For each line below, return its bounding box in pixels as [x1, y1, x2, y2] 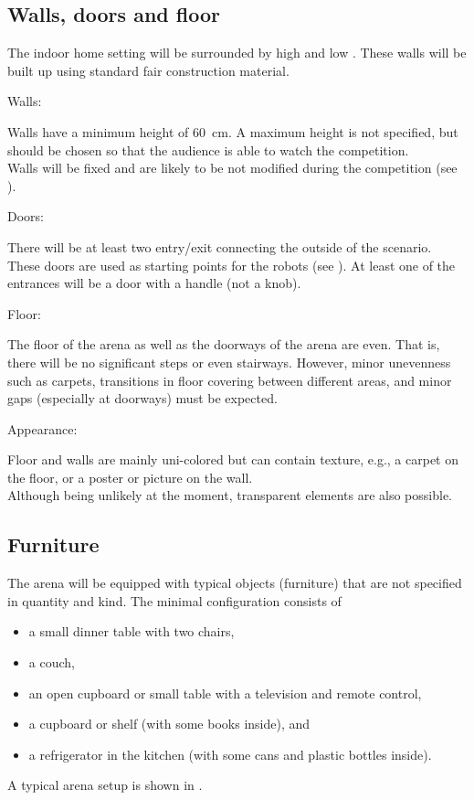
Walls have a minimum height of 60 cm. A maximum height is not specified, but [7, 122, 458, 141]
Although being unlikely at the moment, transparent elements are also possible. [7, 485, 453, 505]
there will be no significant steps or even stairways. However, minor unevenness [7, 352, 451, 371]
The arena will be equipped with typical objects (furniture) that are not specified [7, 573, 462, 592]
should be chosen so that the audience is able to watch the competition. [7, 140, 409, 159]
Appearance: [7, 419, 78, 438]
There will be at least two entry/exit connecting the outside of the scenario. [7, 237, 432, 256]
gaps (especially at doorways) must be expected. [7, 389, 278, 408]
